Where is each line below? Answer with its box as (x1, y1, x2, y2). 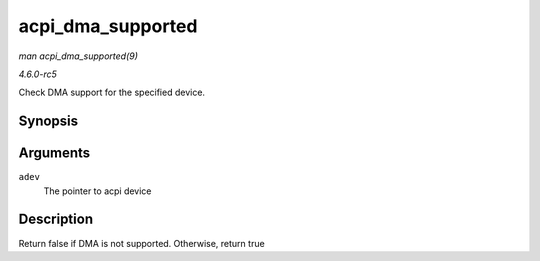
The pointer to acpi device (43, 185, 152, 197)
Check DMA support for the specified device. (18, 86, 205, 99)
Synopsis (18, 113, 79, 130)
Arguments (18, 145, 91, 162)
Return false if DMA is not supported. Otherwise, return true (18, 237, 265, 249)
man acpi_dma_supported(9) (18, 50, 139, 62)
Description (18, 211, 94, 228)
